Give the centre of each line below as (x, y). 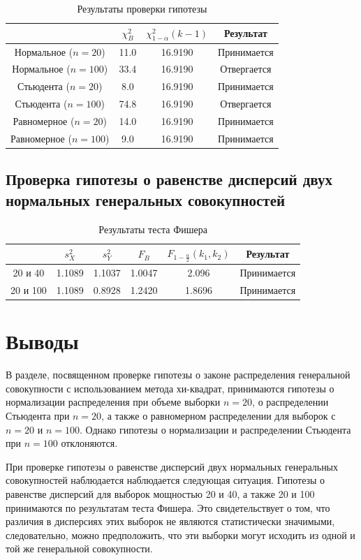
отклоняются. (89, 443)
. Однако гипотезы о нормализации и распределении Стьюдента (215, 429)
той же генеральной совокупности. (79, 548)
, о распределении (290, 402)
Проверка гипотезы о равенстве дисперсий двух (169, 179)
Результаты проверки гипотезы (142, 8)
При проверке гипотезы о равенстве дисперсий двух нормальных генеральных (172, 466)
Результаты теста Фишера (153, 229)
